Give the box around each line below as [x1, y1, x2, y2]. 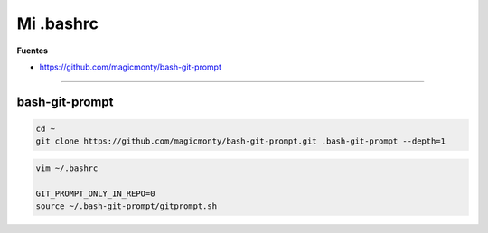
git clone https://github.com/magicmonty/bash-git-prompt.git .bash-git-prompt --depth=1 [35, 136, 446, 146]
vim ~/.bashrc [35, 163, 99, 173]
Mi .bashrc [16, 14, 99, 33]
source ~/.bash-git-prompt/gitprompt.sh [35, 201, 217, 211]
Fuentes [16, 45, 49, 56]
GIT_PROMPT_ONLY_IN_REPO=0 [35, 188, 155, 199]
